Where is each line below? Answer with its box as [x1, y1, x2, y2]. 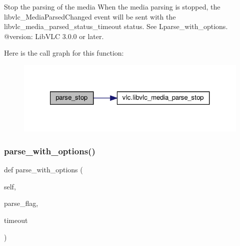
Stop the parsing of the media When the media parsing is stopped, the [4, 2, 220, 12]
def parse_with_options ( [4, 164, 83, 175]
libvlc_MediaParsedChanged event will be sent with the [4, 11, 176, 22]
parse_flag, [4, 198, 38, 208]
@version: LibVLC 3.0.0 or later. [4, 31, 104, 41]
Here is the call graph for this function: [4, 48, 124, 58]
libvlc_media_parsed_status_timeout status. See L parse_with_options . [4, 21, 228, 32]
